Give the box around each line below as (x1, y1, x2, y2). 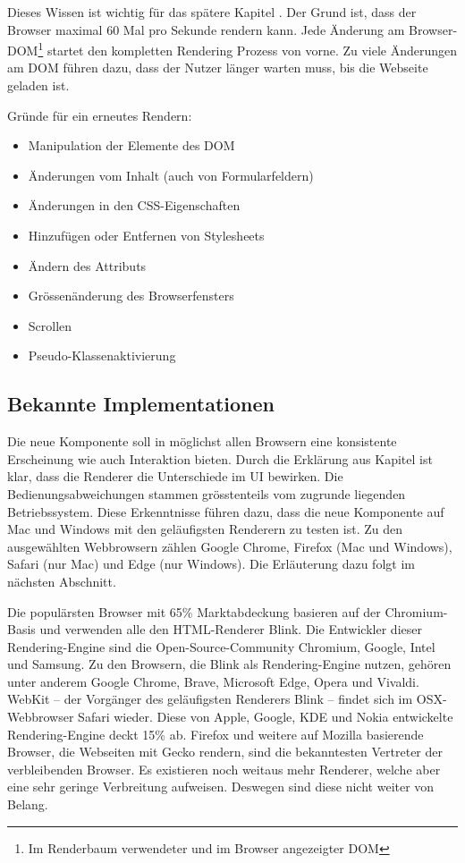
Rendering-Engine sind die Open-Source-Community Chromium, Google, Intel (7, 637, 435, 656)
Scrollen (28, 316, 72, 334)
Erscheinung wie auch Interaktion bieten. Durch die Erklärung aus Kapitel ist (7, 449, 433, 468)
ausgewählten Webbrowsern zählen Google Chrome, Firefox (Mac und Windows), (7, 537, 452, 555)
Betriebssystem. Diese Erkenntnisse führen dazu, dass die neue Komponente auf (7, 502, 444, 520)
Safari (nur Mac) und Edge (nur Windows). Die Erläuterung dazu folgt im (7, 554, 415, 573)
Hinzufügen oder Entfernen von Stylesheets (28, 226, 265, 244)
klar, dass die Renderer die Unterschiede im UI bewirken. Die (7, 467, 343, 486)
